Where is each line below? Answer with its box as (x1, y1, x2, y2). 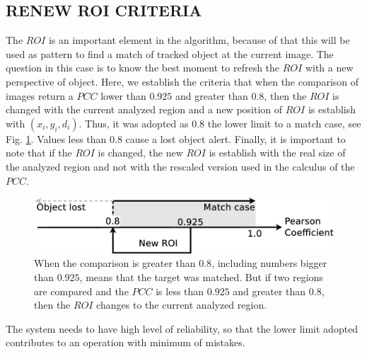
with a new (305, 60, 354, 75)
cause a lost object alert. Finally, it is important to (125, 131, 346, 146)
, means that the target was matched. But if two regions (79, 270, 323, 284)
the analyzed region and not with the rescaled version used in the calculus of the (6, 159, 355, 173)
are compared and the (34, 283, 129, 298)
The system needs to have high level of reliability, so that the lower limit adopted (6, 321, 359, 336)
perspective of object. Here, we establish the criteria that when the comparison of (6, 74, 359, 88)
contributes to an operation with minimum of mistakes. (6, 335, 245, 350)
